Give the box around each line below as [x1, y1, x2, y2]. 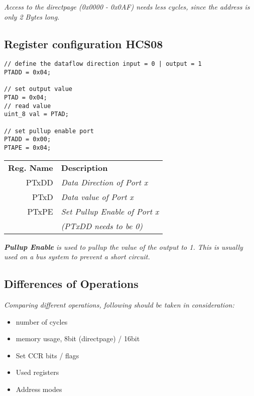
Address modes [16, 383, 62, 394]
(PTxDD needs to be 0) [61, 220, 143, 232]
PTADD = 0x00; [4, 136, 51, 143]
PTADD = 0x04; [4, 69, 51, 76]
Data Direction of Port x [61, 176, 148, 188]
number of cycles [16, 316, 68, 327]
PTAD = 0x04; [4, 94, 47, 102]
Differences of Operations [4, 276, 139, 291]
